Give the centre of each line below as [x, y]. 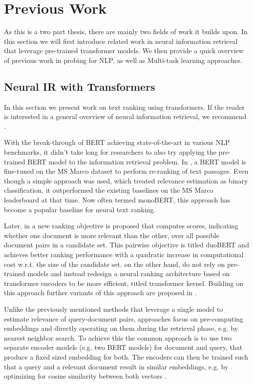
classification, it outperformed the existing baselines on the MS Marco [109, 190]
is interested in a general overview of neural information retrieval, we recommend [125, 116]
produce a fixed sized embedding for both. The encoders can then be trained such [126, 356]
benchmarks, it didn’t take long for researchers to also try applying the [110, 152]
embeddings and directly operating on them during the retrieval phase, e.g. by [121, 328]
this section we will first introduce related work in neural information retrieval [121, 41]
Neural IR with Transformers [80, 86]
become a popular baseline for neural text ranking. [80, 209]
